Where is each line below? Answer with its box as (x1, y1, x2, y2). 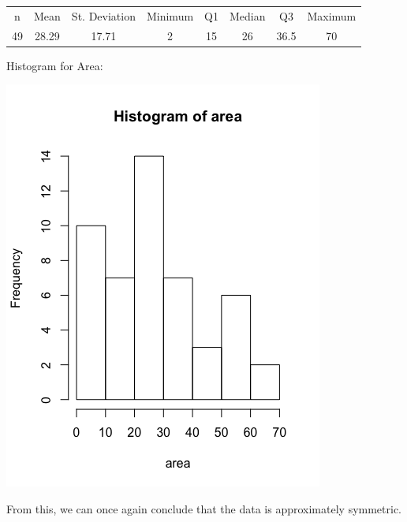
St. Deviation (71, 7, 136, 24)
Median (229, 7, 266, 24)
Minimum (146, 7, 194, 24)
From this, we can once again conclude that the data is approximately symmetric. (6, 500, 402, 516)
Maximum (307, 7, 357, 24)
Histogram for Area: (6, 57, 103, 73)
